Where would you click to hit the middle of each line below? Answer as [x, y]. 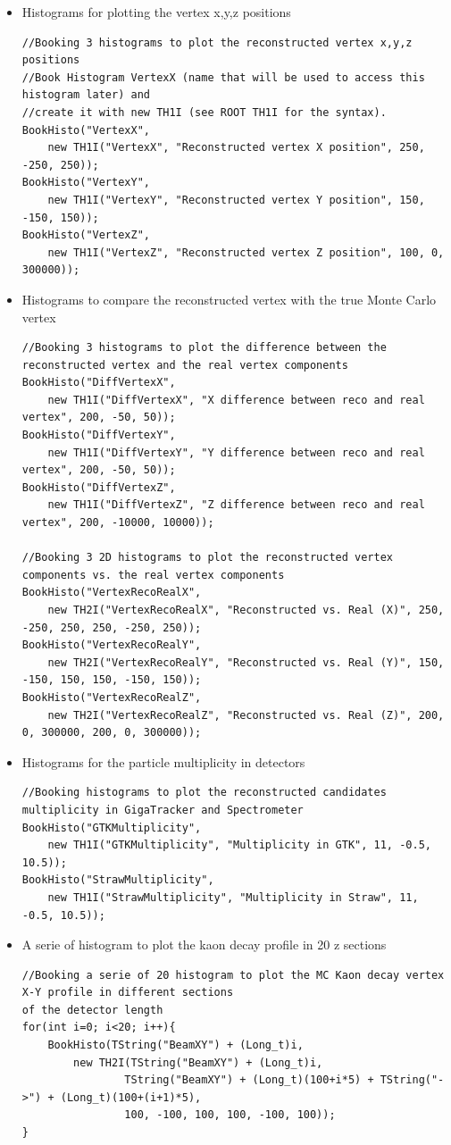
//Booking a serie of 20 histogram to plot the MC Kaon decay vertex [233, 975]
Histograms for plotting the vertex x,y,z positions [156, 12]
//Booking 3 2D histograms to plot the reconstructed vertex [208, 558]
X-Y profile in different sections [128, 993]
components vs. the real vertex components [153, 575]
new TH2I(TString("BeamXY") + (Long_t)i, [198, 1062]
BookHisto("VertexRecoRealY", [112, 645]
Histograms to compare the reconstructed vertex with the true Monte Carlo [229, 299]
